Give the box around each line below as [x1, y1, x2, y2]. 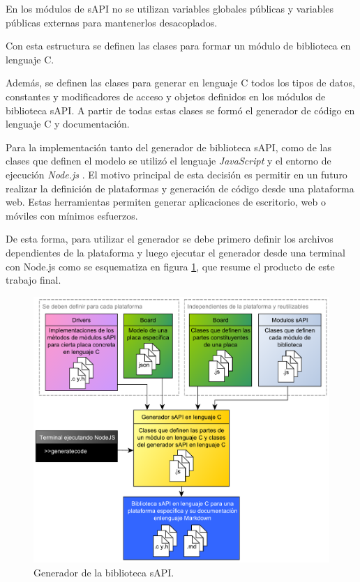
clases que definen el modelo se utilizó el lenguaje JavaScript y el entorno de [6, 153, 331, 168]
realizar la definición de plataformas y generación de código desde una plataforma [6, 181, 354, 195]
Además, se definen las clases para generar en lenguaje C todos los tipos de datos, [6, 75, 355, 90]
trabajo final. [6, 273, 61, 287]
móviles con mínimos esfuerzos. [6, 208, 138, 222]
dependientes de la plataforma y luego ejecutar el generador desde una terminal [6, 245, 345, 259]
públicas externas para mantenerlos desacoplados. [6, 15, 218, 29]
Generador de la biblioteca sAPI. [33, 565, 174, 579]
